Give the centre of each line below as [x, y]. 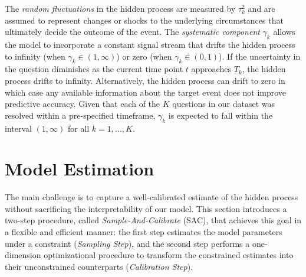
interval [18, 128]
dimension [23, 255]
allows [284, 32]
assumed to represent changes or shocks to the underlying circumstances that [144, 20]
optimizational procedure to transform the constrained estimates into [169, 255]
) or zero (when [144, 56]
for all [78, 128]
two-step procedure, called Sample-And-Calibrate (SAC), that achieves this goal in [153, 220]
